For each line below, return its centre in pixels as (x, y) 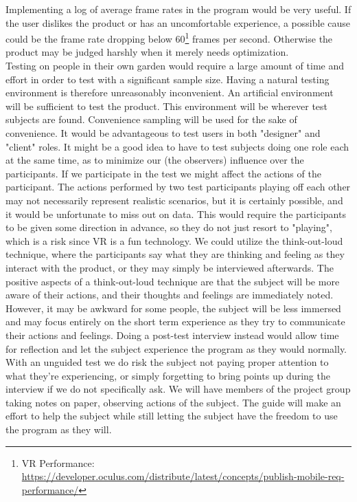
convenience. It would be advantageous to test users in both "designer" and (163, 133)
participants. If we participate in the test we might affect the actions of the (163, 173)
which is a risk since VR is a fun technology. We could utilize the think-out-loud (174, 240)
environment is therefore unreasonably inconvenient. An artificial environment (170, 92)
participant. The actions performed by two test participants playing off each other (178, 187)
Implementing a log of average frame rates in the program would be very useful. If (178, 9)
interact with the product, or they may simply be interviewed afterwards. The (170, 267)
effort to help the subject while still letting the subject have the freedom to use (172, 416)
